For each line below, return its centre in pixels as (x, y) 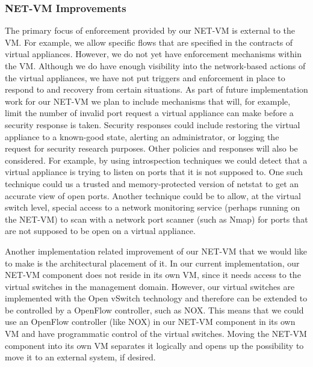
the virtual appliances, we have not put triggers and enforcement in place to (145, 77)
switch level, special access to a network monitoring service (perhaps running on (153, 207)
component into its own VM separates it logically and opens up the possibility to (154, 345)
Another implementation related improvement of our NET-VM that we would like (156, 251)
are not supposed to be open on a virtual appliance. (100, 231)
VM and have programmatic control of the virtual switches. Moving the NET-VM (156, 334)
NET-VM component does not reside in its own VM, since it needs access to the (153, 275)
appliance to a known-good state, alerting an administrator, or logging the (142, 136)
